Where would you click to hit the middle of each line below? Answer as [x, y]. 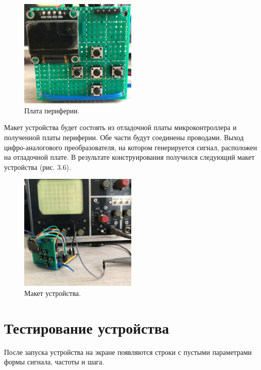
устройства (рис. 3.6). [38, 167]
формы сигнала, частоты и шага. [54, 362]
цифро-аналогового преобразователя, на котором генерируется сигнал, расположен [131, 147]
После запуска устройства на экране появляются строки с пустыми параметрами [128, 352]
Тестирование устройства [87, 327]
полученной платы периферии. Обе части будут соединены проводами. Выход [124, 137]
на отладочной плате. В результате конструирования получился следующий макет [129, 157]
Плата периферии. [52, 110]
